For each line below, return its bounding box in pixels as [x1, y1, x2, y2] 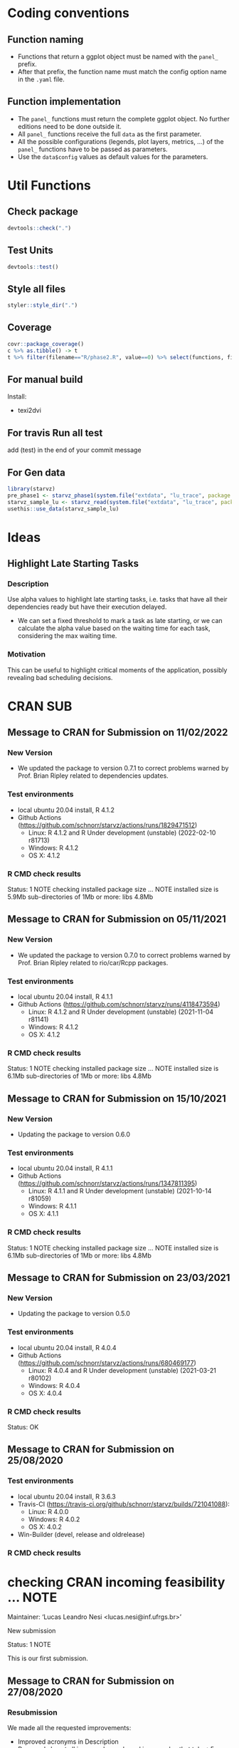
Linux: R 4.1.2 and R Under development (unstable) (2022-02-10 [28, 828, 216, 837]
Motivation [7, 649, 46, 659]
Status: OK [7, 1422, 39, 1431]
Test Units [7, 245, 53, 257]
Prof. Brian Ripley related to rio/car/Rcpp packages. [17, 958, 169, 967]
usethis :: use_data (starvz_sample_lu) [7, 505, 119, 513]
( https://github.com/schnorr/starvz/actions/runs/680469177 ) [17, 1358, 197, 1367]
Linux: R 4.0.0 [28, 1507, 69, 1516]
